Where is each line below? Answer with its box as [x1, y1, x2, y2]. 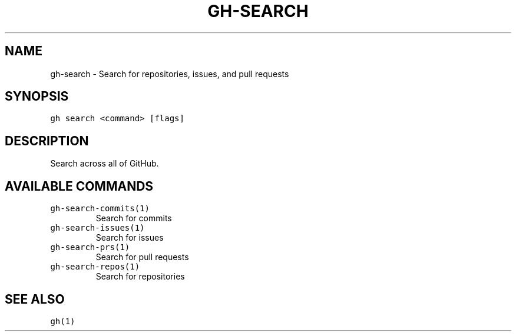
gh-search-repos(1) [50, 262, 140, 272]
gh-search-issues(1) [50, 223, 145, 233]
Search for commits [95, 213, 172, 224]
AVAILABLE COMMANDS [5, 178, 154, 194]
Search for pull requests [95, 252, 189, 262]
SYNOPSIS [5, 89, 69, 104]
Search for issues [95, 232, 164, 243]
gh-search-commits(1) [50, 204, 150, 214]
